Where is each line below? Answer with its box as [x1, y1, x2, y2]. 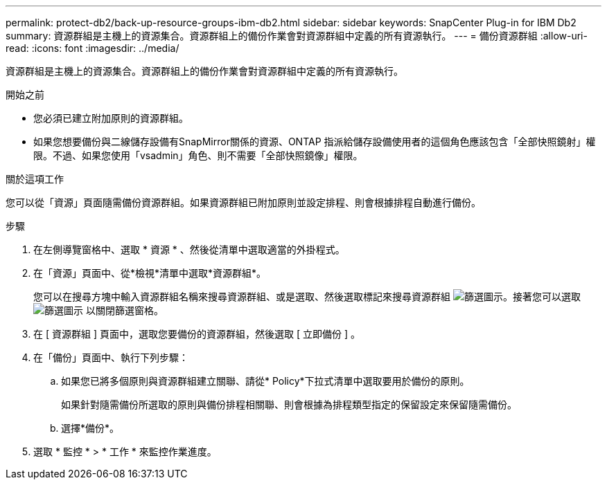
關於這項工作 [6, 173, 64, 185]
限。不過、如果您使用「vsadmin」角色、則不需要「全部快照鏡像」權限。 [33, 149, 363, 161]
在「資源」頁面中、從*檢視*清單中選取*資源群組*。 [33, 267, 267, 279]
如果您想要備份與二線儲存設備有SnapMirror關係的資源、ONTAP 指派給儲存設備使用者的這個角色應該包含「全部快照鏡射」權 [33, 136, 596, 147]
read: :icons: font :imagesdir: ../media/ [6, 42, 179, 54]
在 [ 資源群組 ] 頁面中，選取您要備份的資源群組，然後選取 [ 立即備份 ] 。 [33, 328, 360, 340]
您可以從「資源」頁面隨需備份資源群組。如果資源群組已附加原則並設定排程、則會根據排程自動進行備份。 [6, 196, 481, 208]
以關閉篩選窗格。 [85, 304, 164, 316]
